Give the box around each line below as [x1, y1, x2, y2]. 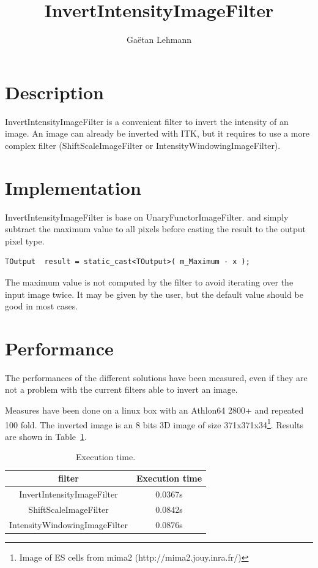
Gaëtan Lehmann [126, 33, 192, 46]
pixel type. [5, 234, 45, 247]
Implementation [5, 175, 141, 200]
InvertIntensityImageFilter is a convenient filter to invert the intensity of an [5, 115, 289, 127]
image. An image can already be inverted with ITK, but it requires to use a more [5, 127, 310, 140]
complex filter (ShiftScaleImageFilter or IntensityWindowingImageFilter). [5, 138, 281, 151]
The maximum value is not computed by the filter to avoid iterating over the [5, 275, 294, 288]
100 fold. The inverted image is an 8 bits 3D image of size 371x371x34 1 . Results [5, 416, 304, 431]
